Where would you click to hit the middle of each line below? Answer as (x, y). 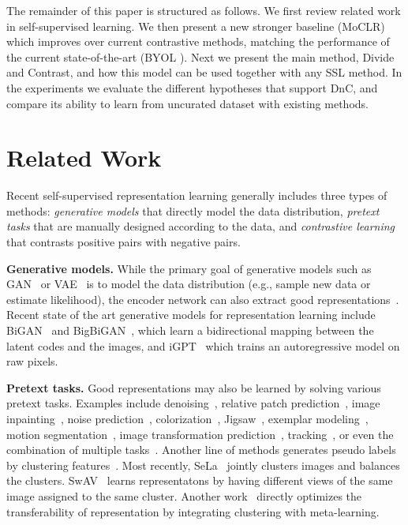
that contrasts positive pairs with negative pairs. (124, 242)
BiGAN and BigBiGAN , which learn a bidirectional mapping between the (190, 330)
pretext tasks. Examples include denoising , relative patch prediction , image (193, 403)
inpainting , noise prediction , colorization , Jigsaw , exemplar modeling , (187, 418)
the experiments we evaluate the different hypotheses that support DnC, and (192, 87)
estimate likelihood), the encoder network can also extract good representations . (203, 299)
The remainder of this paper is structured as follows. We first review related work (204, 10)
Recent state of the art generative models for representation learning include (191, 315)
